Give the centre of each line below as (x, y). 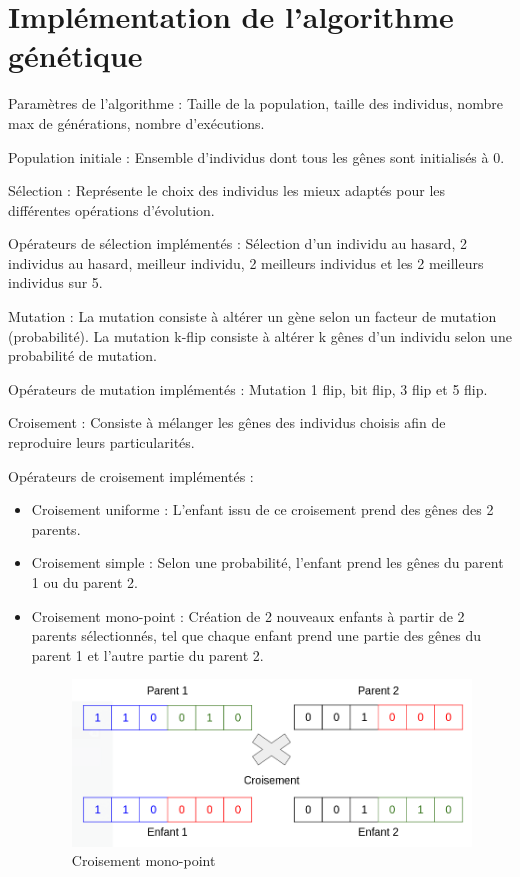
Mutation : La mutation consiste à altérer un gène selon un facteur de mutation (252, 316)
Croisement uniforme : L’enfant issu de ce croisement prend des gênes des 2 (262, 509)
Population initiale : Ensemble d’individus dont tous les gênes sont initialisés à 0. (256, 156)
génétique (75, 55)
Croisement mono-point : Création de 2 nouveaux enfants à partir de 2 (248, 615)
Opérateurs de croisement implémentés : (131, 475)
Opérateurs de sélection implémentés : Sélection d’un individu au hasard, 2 (237, 243)
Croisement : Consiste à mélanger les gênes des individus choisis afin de (227, 422)
